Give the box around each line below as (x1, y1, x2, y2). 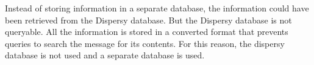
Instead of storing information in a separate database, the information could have (5, 2, 309, 14)
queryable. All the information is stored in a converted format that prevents (5, 25, 288, 38)
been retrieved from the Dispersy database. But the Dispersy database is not (5, 13, 292, 26)
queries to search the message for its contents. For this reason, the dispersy (5, 37, 285, 49)
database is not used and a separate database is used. (5, 49, 205, 61)
